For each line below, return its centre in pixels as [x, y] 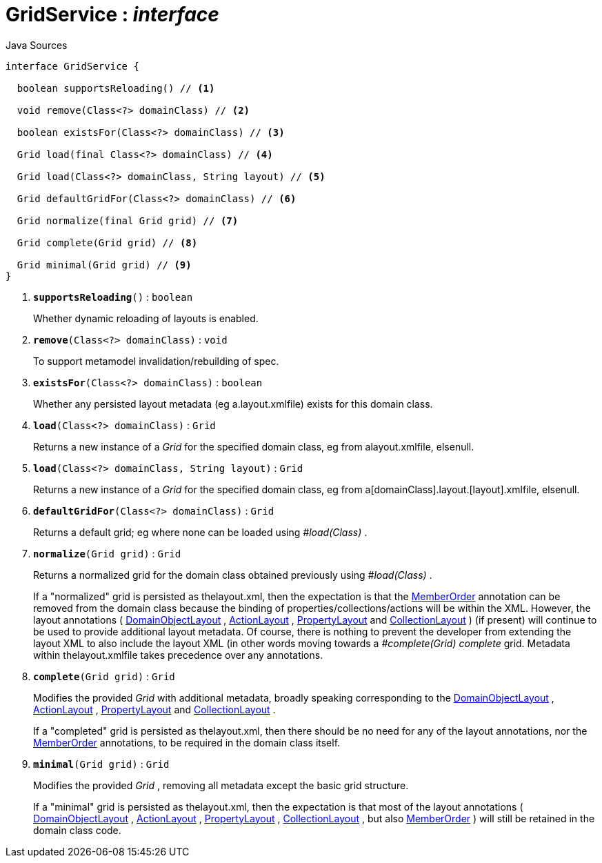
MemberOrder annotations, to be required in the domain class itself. [187, 742]
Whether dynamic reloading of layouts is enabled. [146, 318]
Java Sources [37, 45]
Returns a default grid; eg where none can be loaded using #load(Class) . [200, 532]
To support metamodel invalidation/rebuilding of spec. [156, 361]
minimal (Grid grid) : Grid [101, 764]
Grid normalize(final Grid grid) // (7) [128, 220]
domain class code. [77, 830]
